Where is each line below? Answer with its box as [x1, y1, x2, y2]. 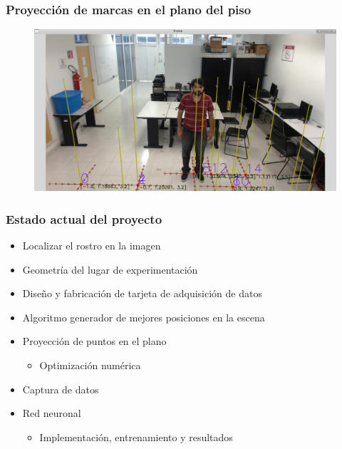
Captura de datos [22, 381, 99, 396]
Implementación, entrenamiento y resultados [39, 429, 233, 444]
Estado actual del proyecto [6, 210, 162, 227]
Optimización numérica [39, 357, 141, 372]
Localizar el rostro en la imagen [22, 237, 161, 252]
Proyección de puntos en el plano [22, 334, 167, 349]
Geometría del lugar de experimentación [22, 262, 198, 277]
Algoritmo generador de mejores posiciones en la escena [22, 309, 265, 324]
